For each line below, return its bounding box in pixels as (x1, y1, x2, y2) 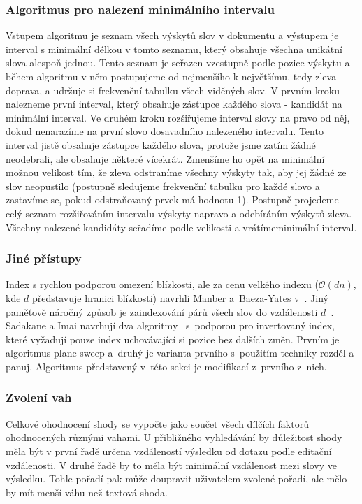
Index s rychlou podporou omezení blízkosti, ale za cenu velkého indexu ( (6, 277, 319, 291)
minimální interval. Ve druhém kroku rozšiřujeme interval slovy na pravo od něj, (6, 110, 350, 124)
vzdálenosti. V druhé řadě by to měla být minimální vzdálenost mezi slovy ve (6, 457, 337, 472)
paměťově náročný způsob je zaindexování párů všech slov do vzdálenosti (6, 304, 318, 319)
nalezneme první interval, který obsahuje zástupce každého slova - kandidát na (6, 96, 342, 111)
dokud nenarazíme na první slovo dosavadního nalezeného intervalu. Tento (6, 124, 324, 138)
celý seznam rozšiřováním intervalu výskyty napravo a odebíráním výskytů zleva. (6, 206, 352, 220)
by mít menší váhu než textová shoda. (6, 484, 168, 499)
